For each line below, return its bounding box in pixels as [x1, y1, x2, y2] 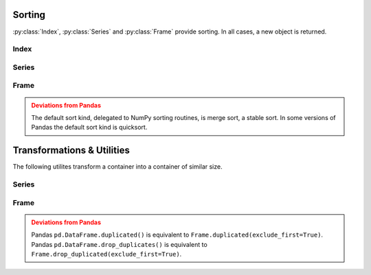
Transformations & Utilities [12, 145, 130, 156]
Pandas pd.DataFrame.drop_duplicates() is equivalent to [31, 240, 207, 248]
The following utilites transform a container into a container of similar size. [12, 163, 223, 171]
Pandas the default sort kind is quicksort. [31, 123, 148, 132]
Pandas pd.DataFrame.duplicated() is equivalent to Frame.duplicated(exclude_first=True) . [31, 230, 323, 239]
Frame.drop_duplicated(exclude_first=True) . [31, 250, 182, 258]
